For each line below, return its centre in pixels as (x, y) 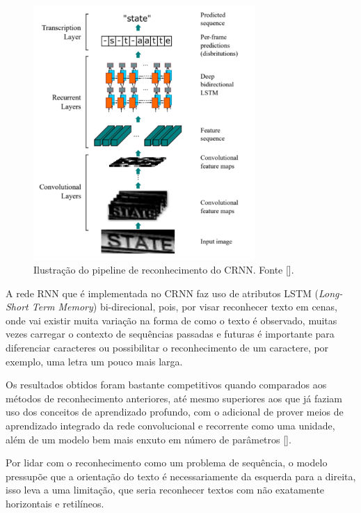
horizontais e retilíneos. (55, 503)
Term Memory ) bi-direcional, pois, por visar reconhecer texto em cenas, (185, 307)
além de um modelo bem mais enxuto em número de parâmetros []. (149, 439)
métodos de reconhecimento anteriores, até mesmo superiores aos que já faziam (174, 398)
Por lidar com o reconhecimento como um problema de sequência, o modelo (167, 463)
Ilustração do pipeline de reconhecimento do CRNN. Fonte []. (164, 270)
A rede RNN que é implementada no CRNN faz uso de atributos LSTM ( (162, 293)
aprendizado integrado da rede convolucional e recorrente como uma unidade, (170, 425)
